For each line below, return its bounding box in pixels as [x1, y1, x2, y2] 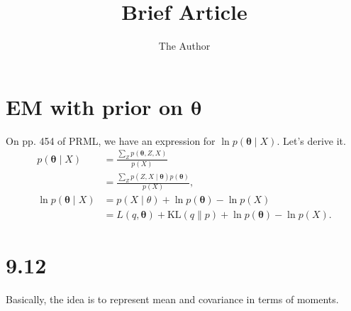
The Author [158, 38, 211, 53]
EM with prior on [6, 92, 183, 121]
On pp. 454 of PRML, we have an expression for [6, 133, 216, 148]
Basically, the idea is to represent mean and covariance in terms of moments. [6, 291, 339, 306]
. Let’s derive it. [277, 133, 346, 148]
